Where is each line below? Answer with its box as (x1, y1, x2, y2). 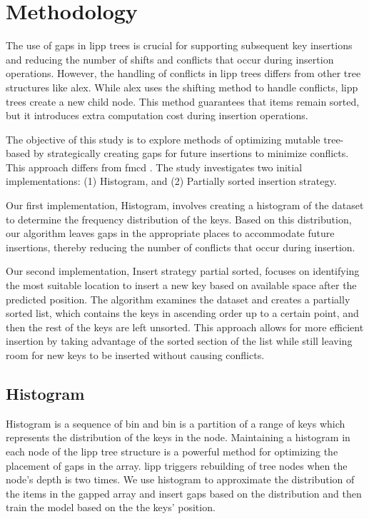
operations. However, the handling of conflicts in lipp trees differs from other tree (6, 66, 361, 81)
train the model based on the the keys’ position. (6, 500, 216, 515)
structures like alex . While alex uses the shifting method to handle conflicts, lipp (6, 79, 358, 94)
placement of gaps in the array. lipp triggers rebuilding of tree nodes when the (6, 458, 348, 473)
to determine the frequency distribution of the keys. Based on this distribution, (6, 211, 352, 226)
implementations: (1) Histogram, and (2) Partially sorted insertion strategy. (6, 173, 337, 188)
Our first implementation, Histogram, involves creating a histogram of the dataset (6, 198, 364, 213)
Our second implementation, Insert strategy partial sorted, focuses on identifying (6, 263, 360, 278)
